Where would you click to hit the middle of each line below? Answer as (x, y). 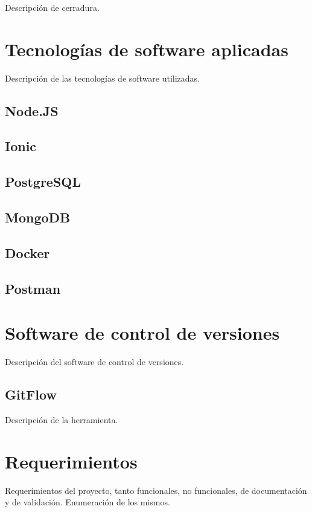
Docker (27, 252)
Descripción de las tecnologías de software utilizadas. (103, 78)
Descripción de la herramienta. (62, 419)
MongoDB (38, 217)
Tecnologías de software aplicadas (147, 49)
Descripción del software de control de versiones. (94, 362)
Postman (33, 288)
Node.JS (32, 110)
